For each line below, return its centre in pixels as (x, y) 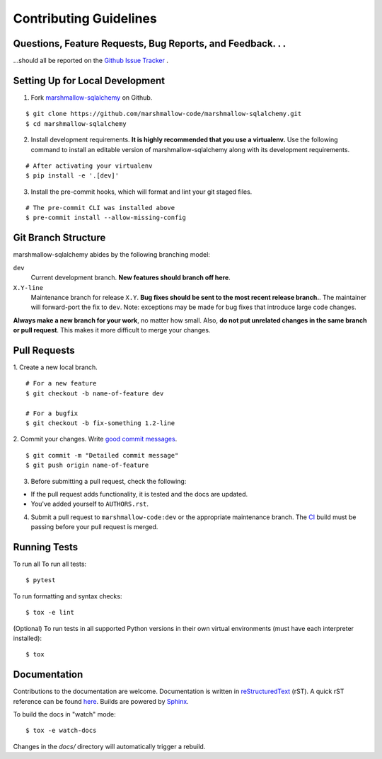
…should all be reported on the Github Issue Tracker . (91, 61)
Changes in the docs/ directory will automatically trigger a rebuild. (109, 746)
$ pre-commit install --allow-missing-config (106, 218)
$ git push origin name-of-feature (87, 465)
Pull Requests (44, 350)
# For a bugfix (52, 413)
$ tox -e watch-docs (61, 731)
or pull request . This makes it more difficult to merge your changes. (112, 330)
